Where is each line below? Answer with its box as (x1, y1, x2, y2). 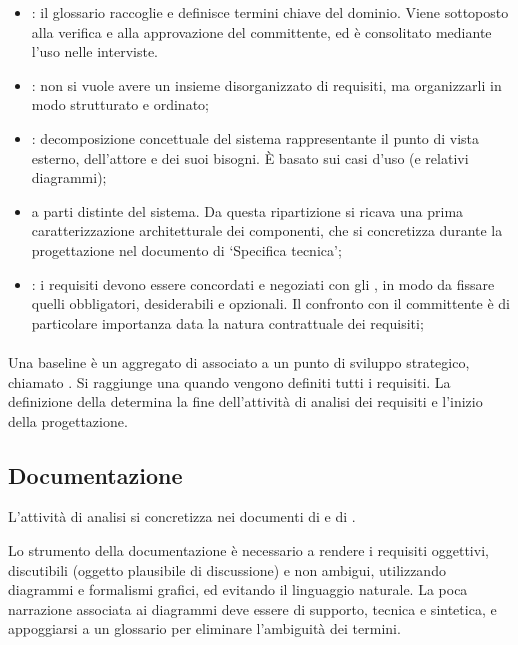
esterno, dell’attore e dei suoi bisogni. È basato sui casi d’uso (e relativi (31, 147, 469, 168)
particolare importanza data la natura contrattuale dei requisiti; (31, 312, 424, 333)
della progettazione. (8, 410, 128, 431)
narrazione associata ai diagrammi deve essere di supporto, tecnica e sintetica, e (8, 598, 497, 619)
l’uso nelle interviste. (31, 41, 158, 62)
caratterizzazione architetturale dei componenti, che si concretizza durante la (31, 220, 503, 241)
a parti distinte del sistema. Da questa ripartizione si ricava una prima (31, 200, 464, 221)
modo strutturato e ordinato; (31, 94, 209, 115)
